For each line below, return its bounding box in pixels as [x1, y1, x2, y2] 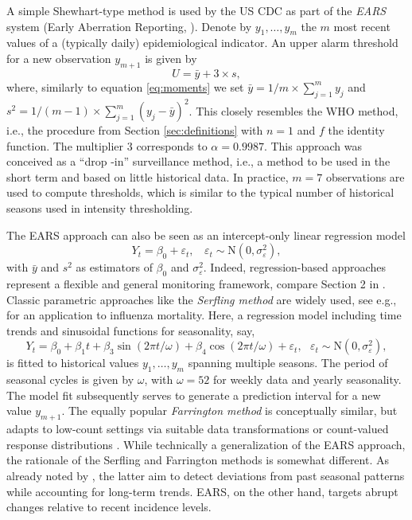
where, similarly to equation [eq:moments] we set [6, 78, 244, 95]
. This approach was [263, 137, 362, 154]
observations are [325, 168, 405, 185]
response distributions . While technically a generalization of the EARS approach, [6, 436, 406, 452]
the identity [328, 122, 385, 139]
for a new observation [6, 49, 111, 66]
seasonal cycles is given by [6, 371, 134, 388]
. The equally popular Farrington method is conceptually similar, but [61, 402, 398, 419]
